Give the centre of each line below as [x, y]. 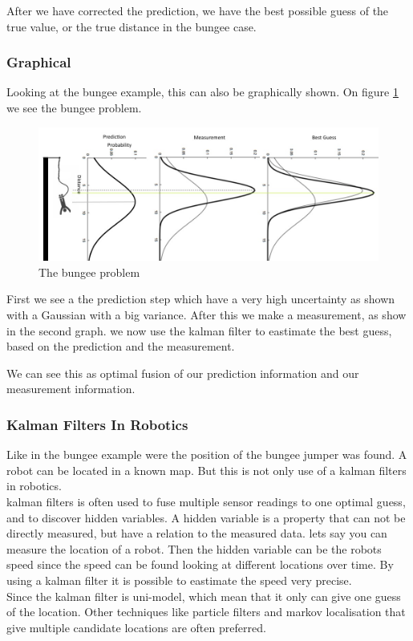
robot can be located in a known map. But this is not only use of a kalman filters [206, 470]
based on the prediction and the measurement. [121, 346]
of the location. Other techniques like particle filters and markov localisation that [206, 612]
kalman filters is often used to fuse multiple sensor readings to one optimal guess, [206, 502]
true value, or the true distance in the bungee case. [132, 26]
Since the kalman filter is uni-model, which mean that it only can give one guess [204, 596]
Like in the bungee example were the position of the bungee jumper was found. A [207, 454]
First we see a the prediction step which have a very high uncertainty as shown [201, 299]
